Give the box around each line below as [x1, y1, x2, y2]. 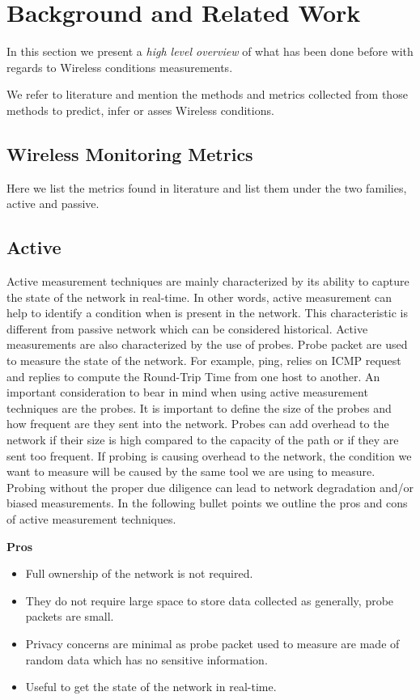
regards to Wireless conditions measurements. [6, 58, 233, 75]
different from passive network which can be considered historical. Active [6, 320, 368, 337]
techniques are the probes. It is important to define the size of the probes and [6, 399, 392, 416]
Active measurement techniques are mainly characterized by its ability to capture [6, 273, 409, 290]
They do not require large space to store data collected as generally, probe [25, 592, 394, 609]
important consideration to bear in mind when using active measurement [6, 384, 368, 401]
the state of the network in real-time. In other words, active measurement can [6, 288, 392, 305]
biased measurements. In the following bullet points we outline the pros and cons [6, 494, 408, 511]
